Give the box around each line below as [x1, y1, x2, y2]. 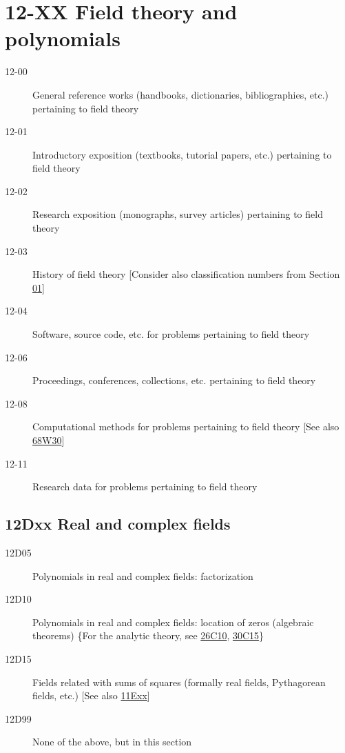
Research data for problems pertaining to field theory [32, 479, 258, 494]
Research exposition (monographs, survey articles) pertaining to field [32, 207, 323, 221]
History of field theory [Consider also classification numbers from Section [32, 267, 340, 281]
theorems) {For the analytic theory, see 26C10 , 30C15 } [32, 628, 264, 643]
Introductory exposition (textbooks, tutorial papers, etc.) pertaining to [32, 147, 332, 161]
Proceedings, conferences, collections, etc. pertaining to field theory [32, 373, 316, 388]
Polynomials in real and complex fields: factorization [32, 568, 253, 583]
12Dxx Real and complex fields [5, 513, 231, 534]
